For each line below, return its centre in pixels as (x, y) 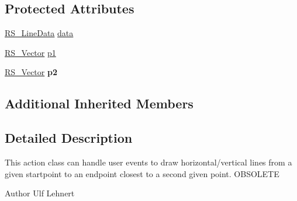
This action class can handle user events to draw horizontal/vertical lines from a (148, 162)
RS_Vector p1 (30, 52)
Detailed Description (69, 138)
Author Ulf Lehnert (40, 193)
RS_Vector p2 (31, 72)
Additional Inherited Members (99, 103)
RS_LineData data (39, 33)
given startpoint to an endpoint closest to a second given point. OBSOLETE (142, 173)
